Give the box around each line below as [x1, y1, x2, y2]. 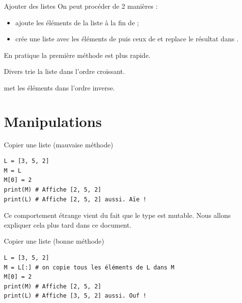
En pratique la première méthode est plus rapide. [4, 50, 151, 60]
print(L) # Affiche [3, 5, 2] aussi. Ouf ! [4, 292, 147, 300]
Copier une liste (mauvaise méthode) [4, 139, 113, 149]
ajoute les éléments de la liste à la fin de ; [15, 17, 139, 27]
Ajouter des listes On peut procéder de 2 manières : [4, 1, 158, 11]
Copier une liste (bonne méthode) [4, 236, 104, 246]
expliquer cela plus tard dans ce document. [4, 219, 132, 230]
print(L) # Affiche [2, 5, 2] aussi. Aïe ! [4, 196, 147, 203]
